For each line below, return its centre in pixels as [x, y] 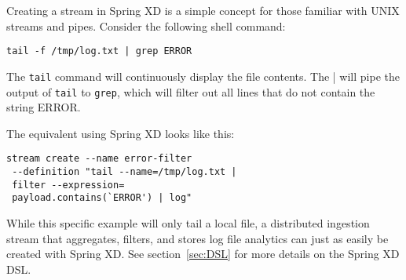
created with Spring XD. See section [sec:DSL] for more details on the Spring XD [203, 254]
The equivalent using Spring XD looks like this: [121, 133]
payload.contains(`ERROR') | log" [102, 198]
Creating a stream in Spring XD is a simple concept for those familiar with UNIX [203, 10]
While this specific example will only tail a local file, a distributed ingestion [188, 222]
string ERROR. [44, 107]
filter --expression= [68, 185]
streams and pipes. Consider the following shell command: [146, 25]
